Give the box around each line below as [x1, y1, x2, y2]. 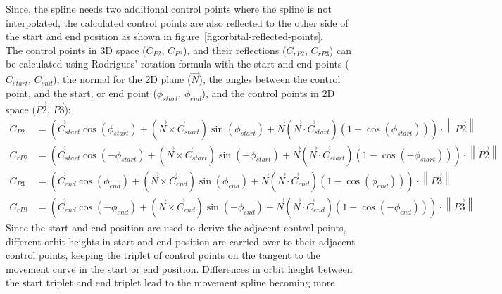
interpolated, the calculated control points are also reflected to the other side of [6, 15, 349, 30]
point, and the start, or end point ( [6, 85, 157, 100]
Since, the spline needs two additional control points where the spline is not [6, 1, 332, 15]
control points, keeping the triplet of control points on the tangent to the [6, 248, 320, 262]
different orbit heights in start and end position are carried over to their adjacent [6, 234, 356, 248]
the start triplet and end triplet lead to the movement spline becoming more [6, 275, 335, 290]
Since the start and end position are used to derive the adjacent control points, [6, 219, 346, 234]
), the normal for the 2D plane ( [53, 72, 192, 87]
